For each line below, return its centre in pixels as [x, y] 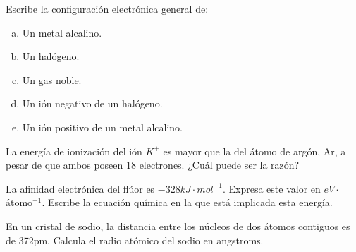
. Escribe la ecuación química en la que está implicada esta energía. [187, 202]
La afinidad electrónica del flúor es [80, 188]
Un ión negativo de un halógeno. [92, 103]
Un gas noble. [52, 79]
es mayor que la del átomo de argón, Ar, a [254, 151]
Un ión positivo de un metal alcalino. [103, 127]
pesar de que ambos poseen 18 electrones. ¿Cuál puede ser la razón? [153, 165]
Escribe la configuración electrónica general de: [107, 8]
